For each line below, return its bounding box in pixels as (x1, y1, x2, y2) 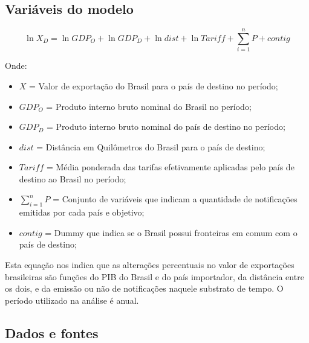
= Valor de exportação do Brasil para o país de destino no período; (29, 79, 278, 92)
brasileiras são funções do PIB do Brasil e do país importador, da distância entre (5, 270, 304, 283)
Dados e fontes (5, 323, 99, 342)
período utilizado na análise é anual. (5, 293, 139, 306)
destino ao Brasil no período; (19, 172, 126, 185)
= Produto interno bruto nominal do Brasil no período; (46, 100, 252, 112)
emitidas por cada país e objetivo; (19, 206, 145, 219)
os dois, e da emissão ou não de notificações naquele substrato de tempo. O (5, 282, 284, 295)
